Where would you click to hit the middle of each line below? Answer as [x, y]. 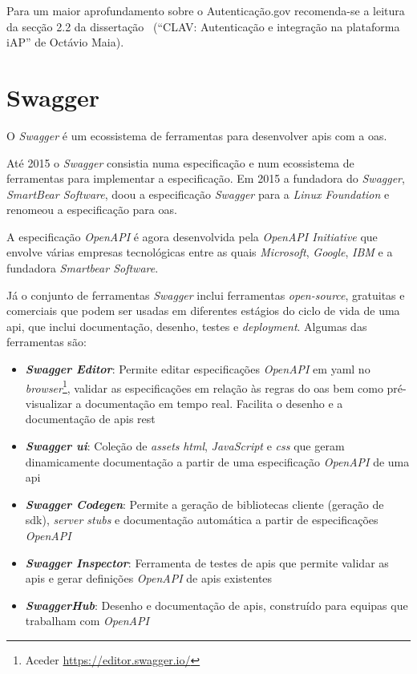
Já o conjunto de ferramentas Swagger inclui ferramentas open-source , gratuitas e [206, 295]
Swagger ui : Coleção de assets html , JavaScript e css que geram [185, 446]
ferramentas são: [47, 342]
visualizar [49, 403]
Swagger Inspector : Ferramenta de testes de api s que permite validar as [207, 562]
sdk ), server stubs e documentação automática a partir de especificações [202, 520]
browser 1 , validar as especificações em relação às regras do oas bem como [204, 386]
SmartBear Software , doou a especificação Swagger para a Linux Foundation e [198, 194]
